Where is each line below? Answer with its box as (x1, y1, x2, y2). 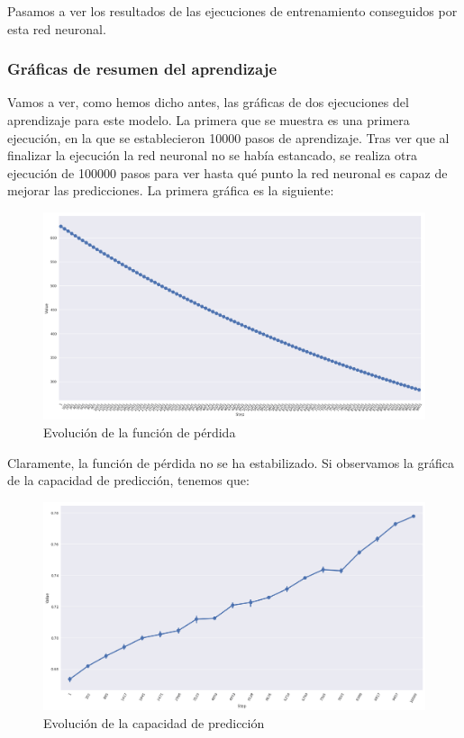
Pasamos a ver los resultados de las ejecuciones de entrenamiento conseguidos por (7, 2, 458, 20)
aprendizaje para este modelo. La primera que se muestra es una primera (7, 111, 410, 129)
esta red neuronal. (7, 19, 106, 38)
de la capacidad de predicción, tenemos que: (7, 471, 250, 490)
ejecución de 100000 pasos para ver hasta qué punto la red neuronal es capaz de (7, 163, 448, 182)
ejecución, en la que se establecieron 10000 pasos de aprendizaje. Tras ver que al (7, 128, 450, 147)
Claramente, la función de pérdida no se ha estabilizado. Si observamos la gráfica (7, 453, 454, 472)
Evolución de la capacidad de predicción (43, 714, 265, 733)
